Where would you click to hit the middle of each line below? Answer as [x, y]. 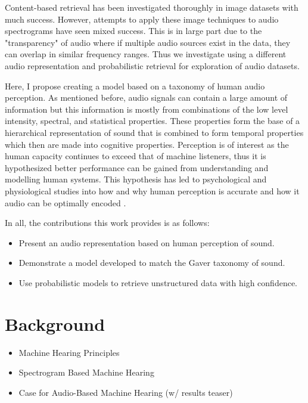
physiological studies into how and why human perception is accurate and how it [152, 190]
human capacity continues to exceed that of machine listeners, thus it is [136, 156]
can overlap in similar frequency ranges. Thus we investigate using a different [146, 54]
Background [55, 323]
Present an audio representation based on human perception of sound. [147, 242]
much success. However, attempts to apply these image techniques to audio [142, 19]
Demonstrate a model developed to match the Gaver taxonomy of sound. [152, 263]
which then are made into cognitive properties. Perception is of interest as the [147, 144]
